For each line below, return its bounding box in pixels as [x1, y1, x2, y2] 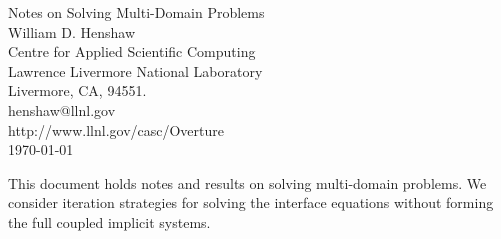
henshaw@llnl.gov [8, 99, 116, 120]
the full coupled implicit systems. [8, 211, 211, 232]
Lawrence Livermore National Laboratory [8, 60, 263, 81]
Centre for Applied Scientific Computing [8, 41, 256, 62]
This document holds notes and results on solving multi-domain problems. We [8, 172, 487, 193]
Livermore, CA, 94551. [8, 80, 147, 101]
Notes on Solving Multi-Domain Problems [8, 2, 265, 22]
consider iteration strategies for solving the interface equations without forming [8, 192, 494, 213]
